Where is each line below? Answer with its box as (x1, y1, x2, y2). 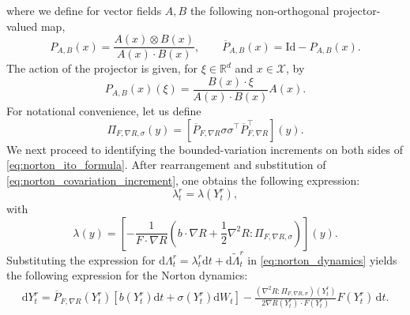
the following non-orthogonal (190, 2, 329, 18)
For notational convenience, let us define (6, 102, 201, 118)
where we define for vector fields (6, 2, 162, 18)
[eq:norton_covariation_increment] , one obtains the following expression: (6, 171, 360, 188)
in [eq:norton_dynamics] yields (247, 251, 397, 268)
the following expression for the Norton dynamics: (6, 267, 248, 283)
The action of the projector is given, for (6, 60, 198, 77)
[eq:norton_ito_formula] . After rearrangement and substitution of (6, 156, 326, 173)
